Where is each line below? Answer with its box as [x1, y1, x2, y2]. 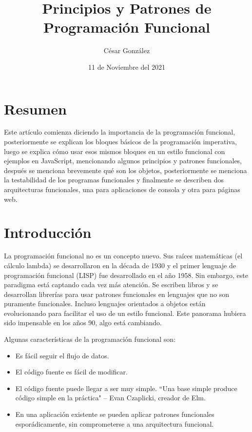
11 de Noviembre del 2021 [88, 61, 165, 72]
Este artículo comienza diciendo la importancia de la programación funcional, [4, 127, 235, 137]
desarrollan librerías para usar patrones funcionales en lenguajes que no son [4, 289, 230, 299]
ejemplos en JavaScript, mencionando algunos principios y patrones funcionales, [4, 156, 242, 166]
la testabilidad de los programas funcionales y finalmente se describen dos [4, 175, 224, 185]
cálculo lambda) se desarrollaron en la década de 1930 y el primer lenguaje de [4, 260, 236, 270]
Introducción [4, 222, 92, 242]
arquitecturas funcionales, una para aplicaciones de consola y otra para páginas [4, 184, 240, 194]
